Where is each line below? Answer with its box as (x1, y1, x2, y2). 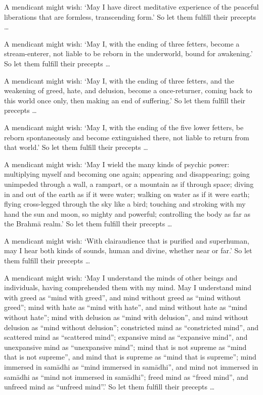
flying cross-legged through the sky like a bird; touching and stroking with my (4, 199, 246, 209)
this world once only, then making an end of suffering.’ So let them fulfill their (4, 95, 246, 105)
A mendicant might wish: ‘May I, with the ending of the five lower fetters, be (4, 122, 244, 132)
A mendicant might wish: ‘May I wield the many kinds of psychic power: (4, 159, 230, 169)
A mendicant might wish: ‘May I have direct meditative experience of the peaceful (4, 2, 259, 12)
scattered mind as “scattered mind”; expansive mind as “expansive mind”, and (4, 332, 248, 342)
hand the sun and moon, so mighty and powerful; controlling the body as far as (4, 208, 250, 219)
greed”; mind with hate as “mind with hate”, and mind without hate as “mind (4, 302, 247, 312)
